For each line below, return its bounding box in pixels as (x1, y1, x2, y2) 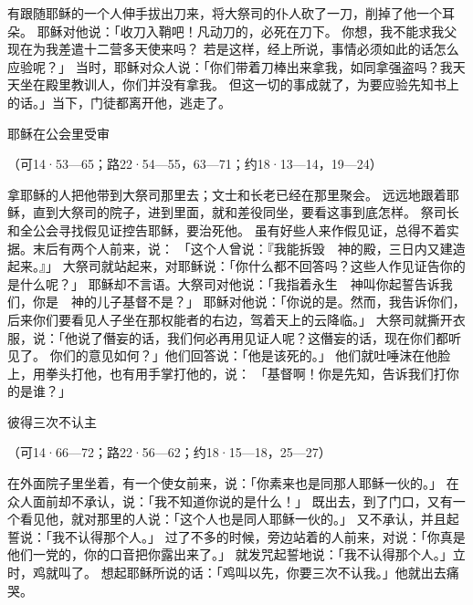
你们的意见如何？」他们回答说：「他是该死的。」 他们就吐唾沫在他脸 (49, 346, 451, 365)
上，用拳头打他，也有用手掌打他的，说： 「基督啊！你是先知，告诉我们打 (7, 363, 447, 382)
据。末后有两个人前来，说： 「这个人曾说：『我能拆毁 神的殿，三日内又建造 (7, 238, 466, 257)
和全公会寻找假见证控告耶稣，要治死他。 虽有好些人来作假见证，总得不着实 (7, 220, 459, 239)
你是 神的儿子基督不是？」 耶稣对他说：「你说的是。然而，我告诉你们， (32, 292, 466, 311)
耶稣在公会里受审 (7, 123, 110, 142)
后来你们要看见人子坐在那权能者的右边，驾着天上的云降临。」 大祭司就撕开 (7, 309, 453, 329)
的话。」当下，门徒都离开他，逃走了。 (7, 92, 231, 111)
